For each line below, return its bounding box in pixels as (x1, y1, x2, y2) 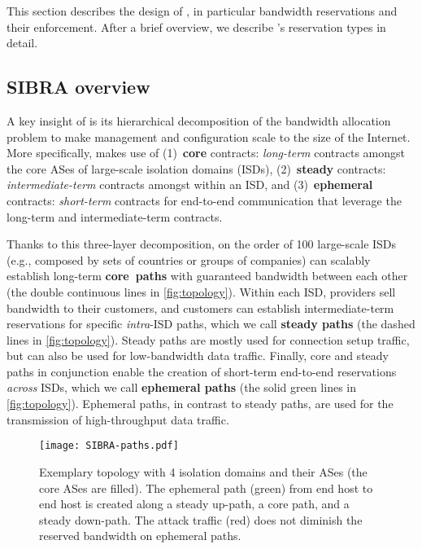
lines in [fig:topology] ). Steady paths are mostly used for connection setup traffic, (7, 331, 410, 348)
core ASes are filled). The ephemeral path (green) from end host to (39, 479, 373, 496)
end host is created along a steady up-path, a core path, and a (39, 495, 350, 512)
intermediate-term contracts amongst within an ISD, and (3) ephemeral (7, 176, 373, 193)
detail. (7, 34, 38, 51)
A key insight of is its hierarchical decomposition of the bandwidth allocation (7, 112, 391, 129)
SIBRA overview (7, 74, 150, 99)
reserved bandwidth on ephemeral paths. (39, 527, 241, 544)
